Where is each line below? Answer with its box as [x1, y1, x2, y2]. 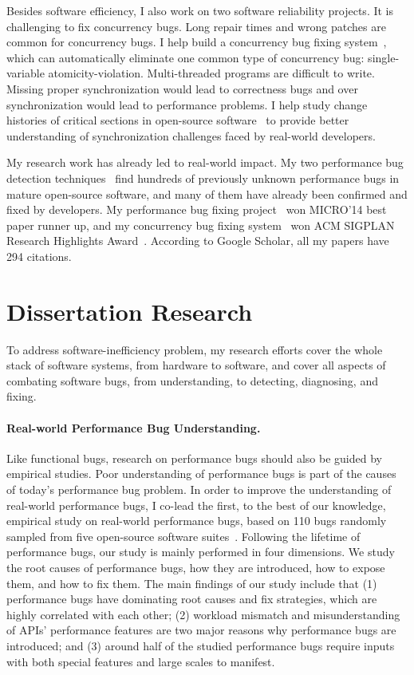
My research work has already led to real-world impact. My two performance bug [6, 154, 404, 171]
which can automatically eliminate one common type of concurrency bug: [6, 49, 365, 65]
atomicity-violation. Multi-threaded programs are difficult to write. [48, 65, 375, 81]
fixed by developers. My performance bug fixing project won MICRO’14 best [6, 201, 387, 218]
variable [6, 65, 45, 81]
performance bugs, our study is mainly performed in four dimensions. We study [6, 543, 395, 560]
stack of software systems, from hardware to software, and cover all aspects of [6, 357, 386, 373]
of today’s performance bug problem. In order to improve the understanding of [6, 480, 392, 497]
